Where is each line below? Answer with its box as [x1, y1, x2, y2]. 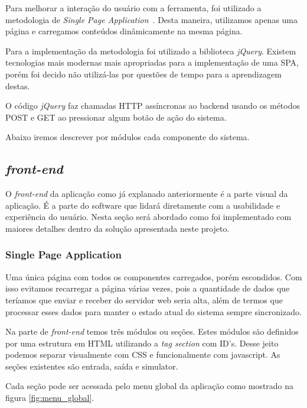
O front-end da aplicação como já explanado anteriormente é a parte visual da [5, 187, 288, 200]
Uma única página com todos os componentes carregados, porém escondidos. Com [5, 270, 302, 283]
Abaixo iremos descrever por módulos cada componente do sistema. [5, 131, 250, 143]
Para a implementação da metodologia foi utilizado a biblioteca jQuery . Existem [5, 44, 296, 57]
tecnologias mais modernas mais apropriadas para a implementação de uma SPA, [5, 56, 299, 69]
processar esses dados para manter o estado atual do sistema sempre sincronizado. [5, 305, 302, 318]
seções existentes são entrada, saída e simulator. [5, 360, 178, 372]
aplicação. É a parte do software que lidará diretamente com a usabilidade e [5, 199, 280, 211]
